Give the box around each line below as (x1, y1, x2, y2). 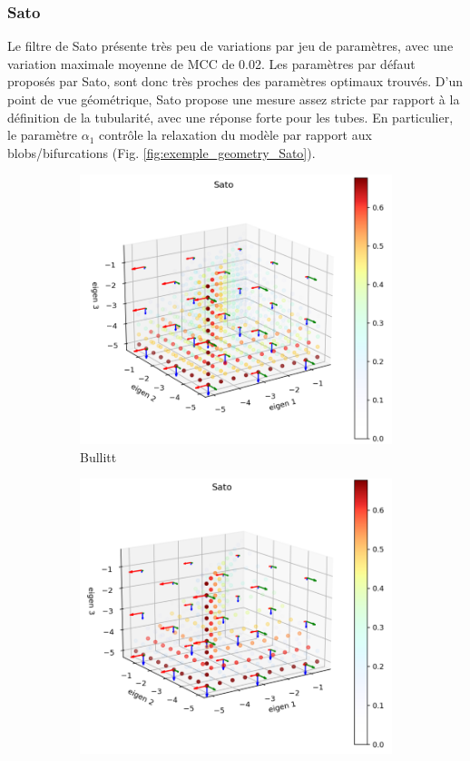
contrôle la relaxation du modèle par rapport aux (99, 125, 372, 144)
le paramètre (7, 125, 78, 144)
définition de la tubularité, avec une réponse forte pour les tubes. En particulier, (7, 107, 454, 126)
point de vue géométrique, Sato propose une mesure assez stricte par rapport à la (7, 90, 460, 108)
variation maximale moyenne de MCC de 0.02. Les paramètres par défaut (7, 54, 416, 73)
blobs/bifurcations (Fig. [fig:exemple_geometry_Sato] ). (7, 143, 316, 162)
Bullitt (80, 447, 117, 466)
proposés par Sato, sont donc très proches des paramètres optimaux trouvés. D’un (7, 72, 463, 91)
